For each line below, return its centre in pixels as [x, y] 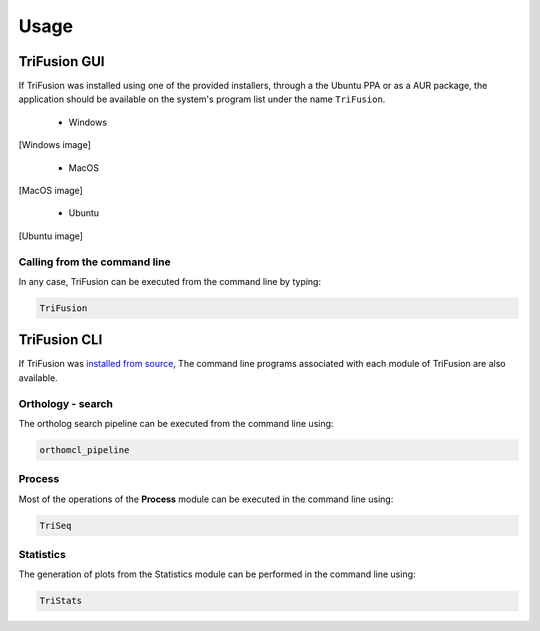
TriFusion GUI [61, 61]
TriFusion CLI [60, 340]
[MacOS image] [51, 191]
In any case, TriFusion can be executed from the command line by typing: [170, 281]
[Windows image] [55, 145]
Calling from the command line [94, 262]
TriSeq [55, 525]
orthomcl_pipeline [84, 449]
